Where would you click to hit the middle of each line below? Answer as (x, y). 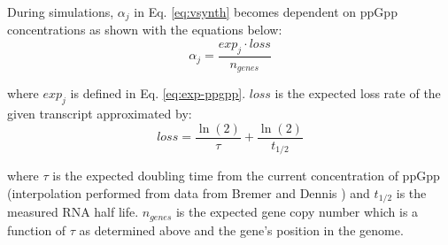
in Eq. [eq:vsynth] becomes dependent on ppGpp (266, 11)
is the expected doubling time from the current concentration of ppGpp (246, 176)
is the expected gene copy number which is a (297, 212)
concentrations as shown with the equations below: (145, 30)
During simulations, (61, 11)
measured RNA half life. (73, 212)
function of (37, 230)
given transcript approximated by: (100, 114)
